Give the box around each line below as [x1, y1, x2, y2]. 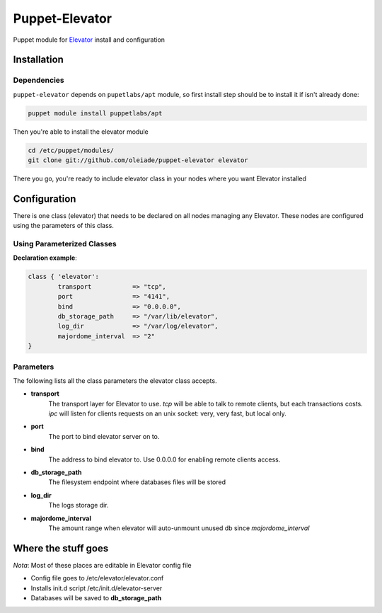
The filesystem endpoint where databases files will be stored [48, 478, 226, 486]
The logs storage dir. [48, 501, 109, 510]
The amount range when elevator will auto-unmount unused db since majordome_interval [48, 524, 310, 532]
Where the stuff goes [13, 542, 109, 554]
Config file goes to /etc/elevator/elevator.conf [30, 574, 164, 583]
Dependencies [13, 75, 65, 85]
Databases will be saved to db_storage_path [30, 594, 162, 602]
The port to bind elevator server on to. [48, 432, 160, 440]
